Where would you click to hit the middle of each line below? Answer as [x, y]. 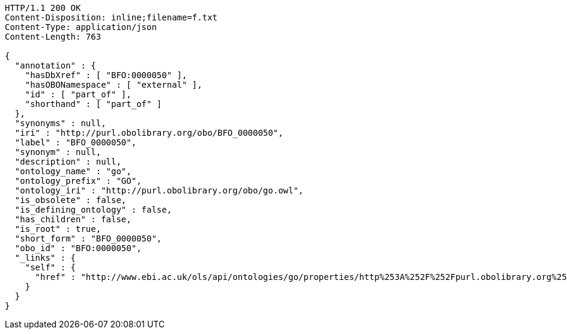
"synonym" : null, [58, 152]
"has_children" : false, [73, 219]
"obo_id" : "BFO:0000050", [78, 248]
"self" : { [50, 267]
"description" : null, [68, 162]
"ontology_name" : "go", [73, 171]
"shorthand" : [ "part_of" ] [93, 104]
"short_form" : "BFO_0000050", [88, 238]
